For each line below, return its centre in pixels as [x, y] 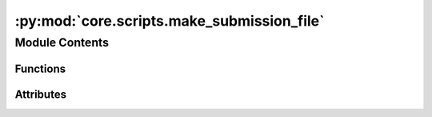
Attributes [41, 94]
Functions [40, 69]
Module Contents [62, 42]
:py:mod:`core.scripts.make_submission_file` [170, 21]
